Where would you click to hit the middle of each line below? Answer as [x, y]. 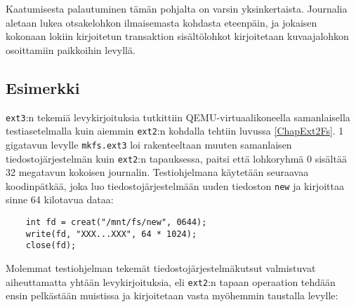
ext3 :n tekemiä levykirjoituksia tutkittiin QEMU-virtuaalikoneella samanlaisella [178, 117]
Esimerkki [43, 87]
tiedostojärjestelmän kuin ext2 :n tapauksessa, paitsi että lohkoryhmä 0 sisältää [176, 158]
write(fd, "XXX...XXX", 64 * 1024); [111, 234]
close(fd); [51, 246]
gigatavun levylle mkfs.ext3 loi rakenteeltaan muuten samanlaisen [149, 144]
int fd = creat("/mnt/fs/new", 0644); [116, 223]
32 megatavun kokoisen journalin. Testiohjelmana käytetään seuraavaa [157, 172]
